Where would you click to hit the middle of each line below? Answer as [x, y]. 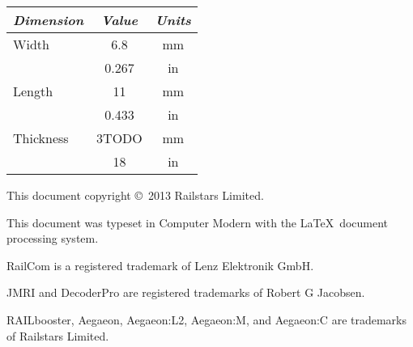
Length [33, 91]
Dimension [49, 20]
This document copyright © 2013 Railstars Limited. [135, 195]
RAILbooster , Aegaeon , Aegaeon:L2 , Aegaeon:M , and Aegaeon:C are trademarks [207, 319]
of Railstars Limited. [58, 335]
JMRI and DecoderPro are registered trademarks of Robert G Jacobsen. [186, 292]
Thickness [41, 138]
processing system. [53, 238]
